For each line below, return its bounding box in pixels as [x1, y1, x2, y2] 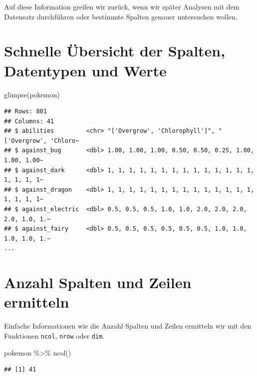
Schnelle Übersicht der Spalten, [4, 40, 226, 61]
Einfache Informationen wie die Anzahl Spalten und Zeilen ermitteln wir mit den [4, 321, 252, 331]
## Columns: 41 [4, 117, 54, 125]
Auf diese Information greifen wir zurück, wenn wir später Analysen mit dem [4, 1, 240, 11]
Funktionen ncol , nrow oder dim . [4, 330, 105, 341]
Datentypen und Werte [4, 60, 167, 80]
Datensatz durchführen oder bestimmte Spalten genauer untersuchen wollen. [4, 11, 238, 21]
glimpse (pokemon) [4, 89, 60, 99]
